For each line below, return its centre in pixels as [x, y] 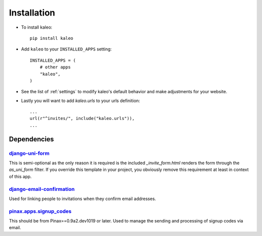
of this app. [20, 176]
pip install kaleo [52, 38]
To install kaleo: [37, 27]
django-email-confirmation [42, 189]
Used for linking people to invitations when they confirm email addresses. [82, 199]
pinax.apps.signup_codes [40, 211]
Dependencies [32, 139]
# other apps [55, 67]
